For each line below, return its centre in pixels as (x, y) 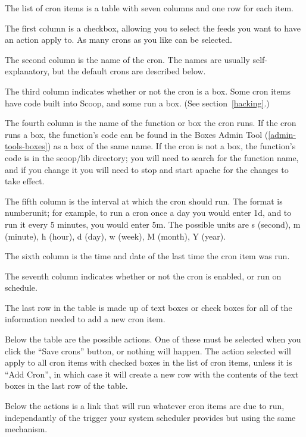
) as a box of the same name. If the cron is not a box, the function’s (171, 146)
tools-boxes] (26, 146)
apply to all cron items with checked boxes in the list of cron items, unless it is (149, 362)
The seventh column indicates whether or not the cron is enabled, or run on (143, 276)
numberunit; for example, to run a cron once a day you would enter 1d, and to (148, 213)
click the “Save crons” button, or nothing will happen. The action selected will (148, 350)
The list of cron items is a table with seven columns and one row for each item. (149, 8)
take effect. (25, 181)
